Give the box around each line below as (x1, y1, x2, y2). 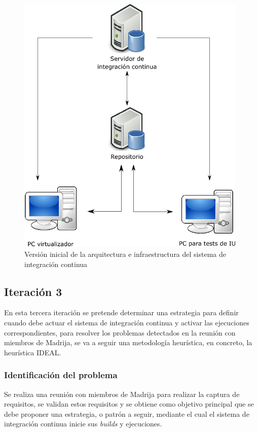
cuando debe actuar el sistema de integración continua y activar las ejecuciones (4, 317, 249, 328)
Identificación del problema (4, 369, 118, 381)
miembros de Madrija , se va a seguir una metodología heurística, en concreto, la (4, 337, 252, 348)
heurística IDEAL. (4, 347, 61, 357)
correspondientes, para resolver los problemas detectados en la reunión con (4, 327, 236, 338)
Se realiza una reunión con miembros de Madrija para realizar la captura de (4, 388, 240, 399)
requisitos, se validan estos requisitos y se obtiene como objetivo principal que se (4, 398, 254, 409)
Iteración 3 (4, 283, 62, 299)
